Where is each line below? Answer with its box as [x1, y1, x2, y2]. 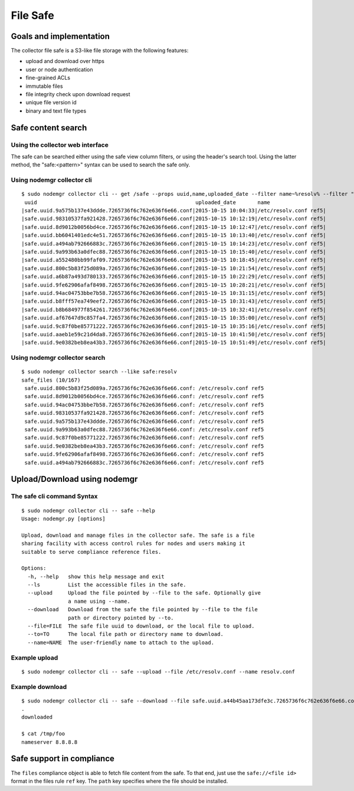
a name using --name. [68, 598, 131, 605]
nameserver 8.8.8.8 [21, 739, 78, 746]
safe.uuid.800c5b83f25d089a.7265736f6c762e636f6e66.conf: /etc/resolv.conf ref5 [24, 385, 264, 392]
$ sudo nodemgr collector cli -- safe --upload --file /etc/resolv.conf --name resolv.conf [21, 668, 295, 675]
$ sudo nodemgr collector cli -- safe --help [21, 507, 156, 514]
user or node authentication [25, 65, 94, 73]
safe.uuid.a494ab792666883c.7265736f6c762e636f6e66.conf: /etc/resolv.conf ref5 [24, 459, 264, 466]
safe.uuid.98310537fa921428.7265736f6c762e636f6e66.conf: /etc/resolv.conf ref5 [24, 410, 264, 416]
